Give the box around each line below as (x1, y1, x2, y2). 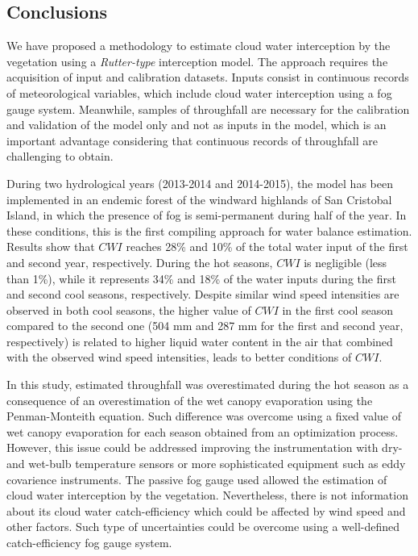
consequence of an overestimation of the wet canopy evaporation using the (6, 391, 373, 408)
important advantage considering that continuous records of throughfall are (6, 132, 378, 148)
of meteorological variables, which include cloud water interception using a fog (6, 84, 392, 101)
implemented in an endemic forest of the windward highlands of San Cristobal (6, 190, 392, 207)
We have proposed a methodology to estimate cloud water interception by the (6, 37, 391, 54)
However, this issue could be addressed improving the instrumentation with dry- (6, 439, 403, 456)
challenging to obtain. (6, 148, 114, 165)
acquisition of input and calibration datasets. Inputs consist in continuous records (6, 69, 409, 86)
